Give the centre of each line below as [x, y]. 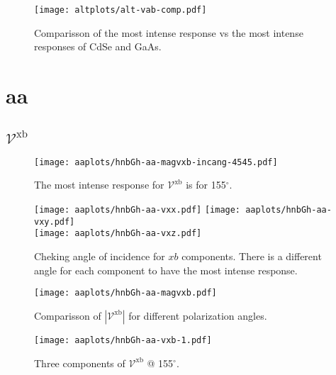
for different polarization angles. [198, 315]
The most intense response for [99, 185]
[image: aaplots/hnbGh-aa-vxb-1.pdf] [123, 340]
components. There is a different [252, 256]
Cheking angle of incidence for [100, 256]
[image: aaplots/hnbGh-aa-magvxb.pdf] [125, 293]
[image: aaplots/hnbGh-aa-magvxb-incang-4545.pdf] [156, 162]
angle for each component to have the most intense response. [166, 270]
